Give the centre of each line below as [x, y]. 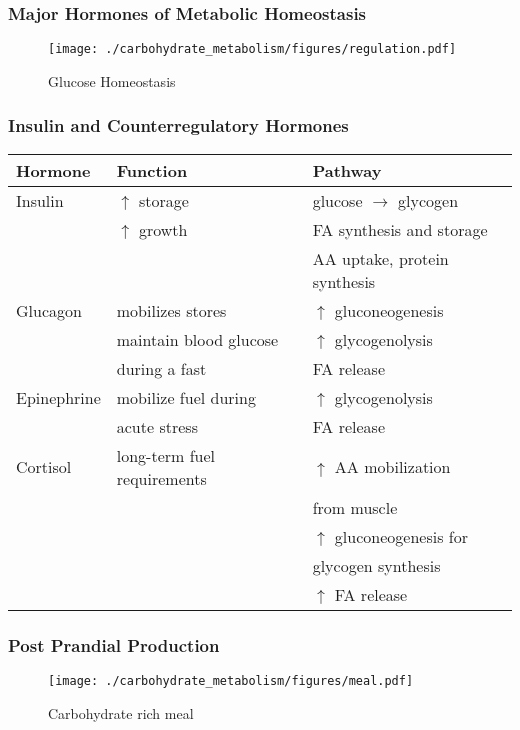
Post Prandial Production [114, 644]
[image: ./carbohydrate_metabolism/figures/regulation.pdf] [252, 49]
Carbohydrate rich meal [121, 712]
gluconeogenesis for [401, 536]
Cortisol [44, 467]
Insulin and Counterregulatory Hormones [178, 125]
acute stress [157, 426]
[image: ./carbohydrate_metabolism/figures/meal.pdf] [231, 680]
